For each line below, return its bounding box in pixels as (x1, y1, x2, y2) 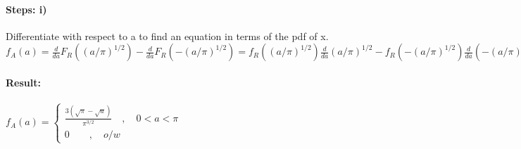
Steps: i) (6, 1, 47, 16)
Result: (6, 74, 41, 89)
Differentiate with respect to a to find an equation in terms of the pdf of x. (6, 28, 329, 43)
